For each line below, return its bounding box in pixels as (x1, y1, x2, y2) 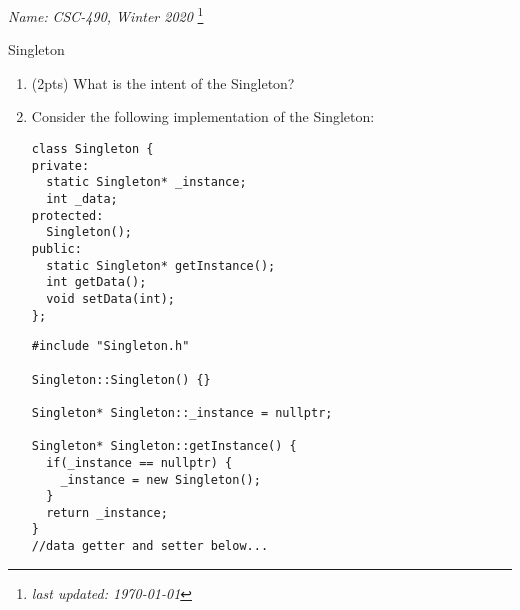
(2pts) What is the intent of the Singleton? (31, 72, 295, 93)
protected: (31, 208, 104, 223)
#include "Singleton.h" (31, 339, 190, 354)
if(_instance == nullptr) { (46, 455, 233, 470)
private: (31, 158, 90, 173)
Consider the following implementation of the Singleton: (31, 106, 375, 127)
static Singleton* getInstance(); (46, 258, 276, 273)
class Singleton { (31, 142, 154, 157)
